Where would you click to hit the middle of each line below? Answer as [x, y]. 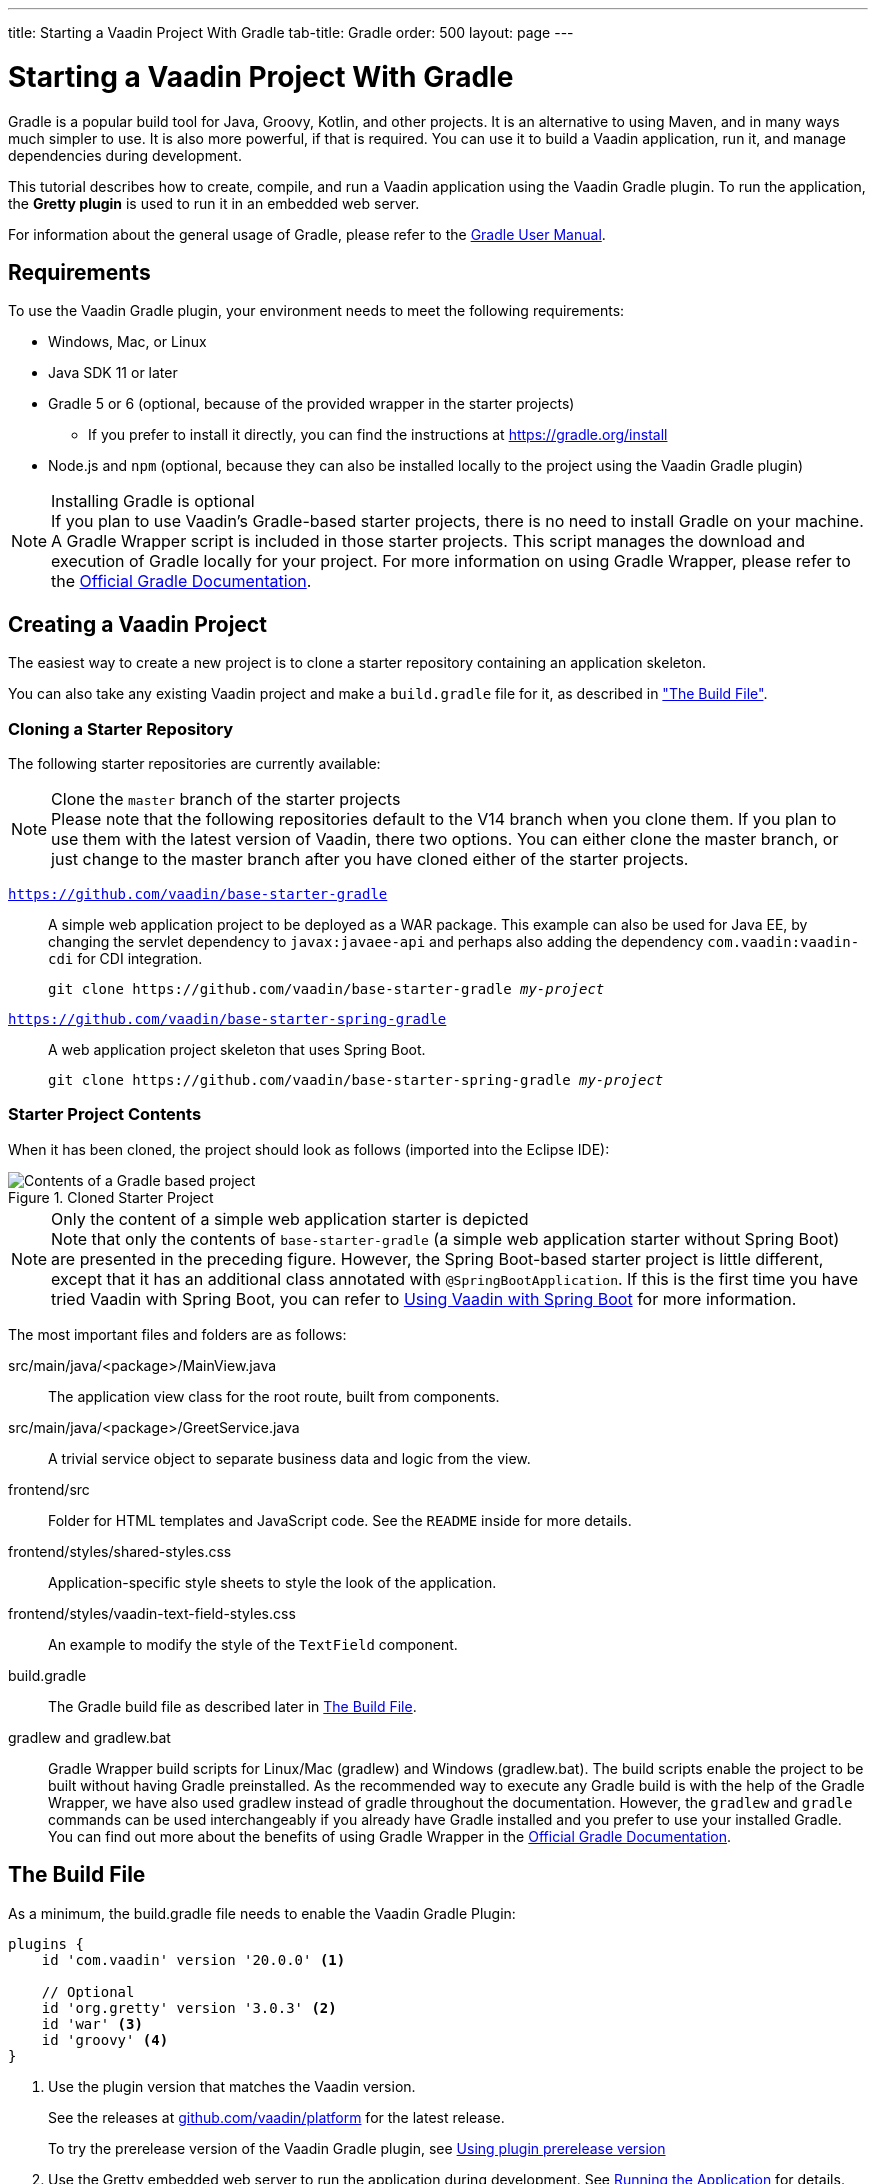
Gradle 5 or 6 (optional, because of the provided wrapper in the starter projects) [311, 404]
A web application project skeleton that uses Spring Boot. [237, 1049]
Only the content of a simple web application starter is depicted [290, 1218]
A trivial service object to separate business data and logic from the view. [289, 1458]
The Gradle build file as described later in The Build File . [232, 1706]
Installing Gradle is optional [153, 501]
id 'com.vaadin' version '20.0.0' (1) [193, 1959]
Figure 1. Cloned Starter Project [111, 1197]
